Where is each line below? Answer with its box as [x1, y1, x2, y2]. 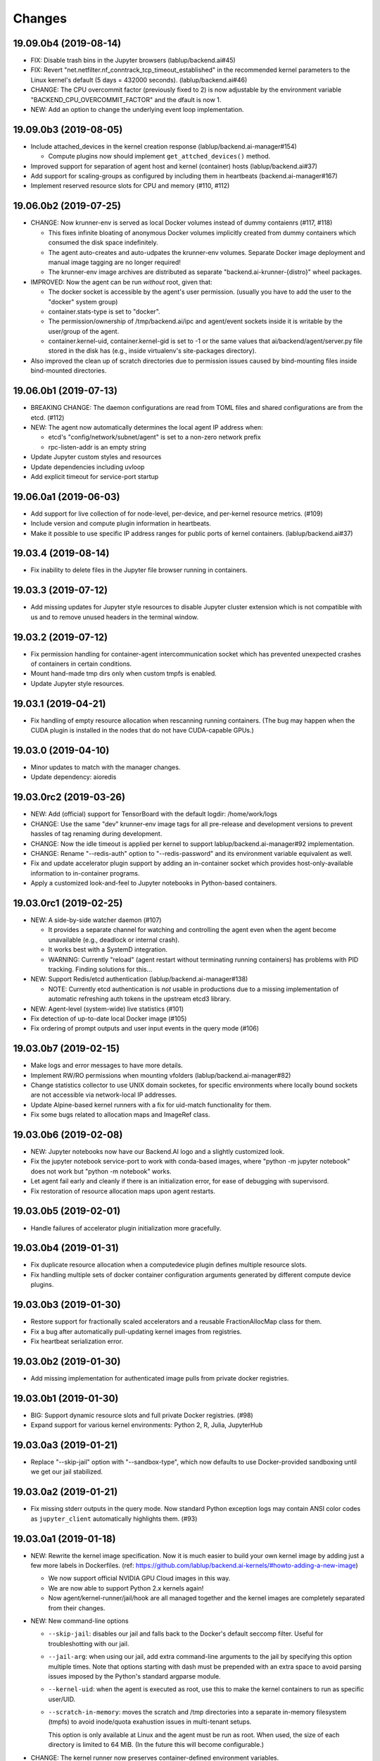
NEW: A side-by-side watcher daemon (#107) [30, 916, 162, 924]
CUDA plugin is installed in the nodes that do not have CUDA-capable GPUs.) [30, 726, 255, 735]
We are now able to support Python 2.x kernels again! [48, 1583, 204, 1592]
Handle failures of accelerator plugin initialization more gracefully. [30, 1224, 222, 1232]
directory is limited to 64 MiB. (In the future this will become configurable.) [48, 1741, 264, 1749]
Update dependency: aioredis [30, 773, 117, 781]
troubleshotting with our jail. [48, 1639, 129, 1648]
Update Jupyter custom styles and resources [30, 453, 162, 461]
